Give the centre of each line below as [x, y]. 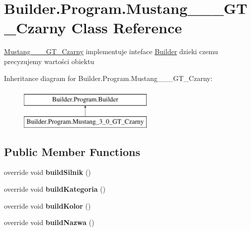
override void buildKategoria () [55, 189]
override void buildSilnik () [47, 172]
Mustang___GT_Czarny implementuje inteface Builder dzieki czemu [111, 51]
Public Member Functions [72, 151]
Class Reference [127, 28]
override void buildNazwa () [49, 222]
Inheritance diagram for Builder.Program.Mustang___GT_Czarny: [108, 78]
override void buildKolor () [47, 205]
